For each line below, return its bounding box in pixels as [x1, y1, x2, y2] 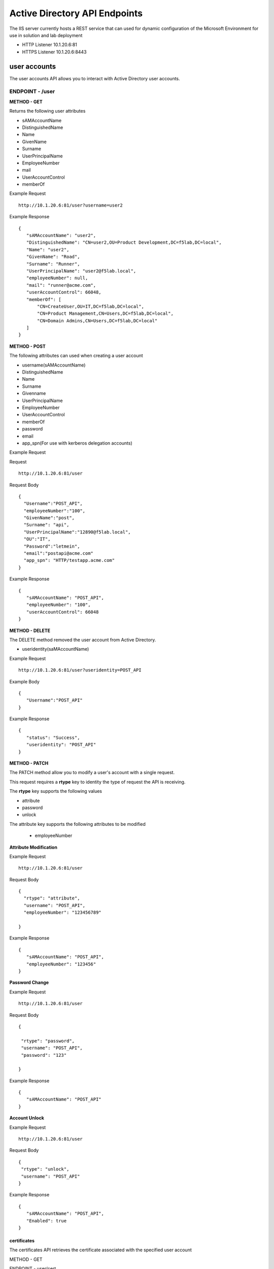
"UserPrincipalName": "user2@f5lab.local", [26, 268, 136, 274]
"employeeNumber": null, [26, 275, 88, 281]
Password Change [9, 980, 49, 986]
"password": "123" [21, 1052, 67, 1058]
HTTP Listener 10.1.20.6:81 [22, 42, 77, 48]
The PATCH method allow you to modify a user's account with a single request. [9, 770, 175, 776]
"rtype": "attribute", [23, 895, 80, 901]
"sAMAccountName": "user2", [26, 232, 96, 239]
